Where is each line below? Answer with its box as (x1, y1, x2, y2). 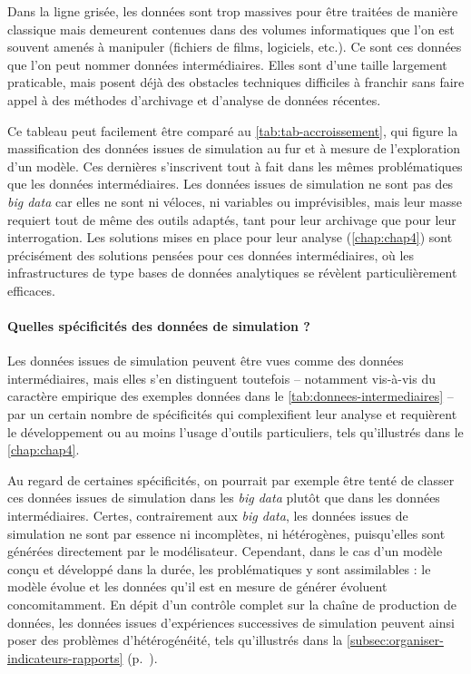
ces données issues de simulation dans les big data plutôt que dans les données (7, 488, 440, 507)
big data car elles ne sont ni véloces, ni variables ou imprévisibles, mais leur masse (7, 191, 462, 210)
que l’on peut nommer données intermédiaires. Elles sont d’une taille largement (7, 54, 447, 73)
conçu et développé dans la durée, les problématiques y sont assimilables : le (7, 559, 431, 578)
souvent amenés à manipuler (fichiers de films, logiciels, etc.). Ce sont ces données (7, 37, 462, 56)
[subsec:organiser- (347, 630, 444, 650)
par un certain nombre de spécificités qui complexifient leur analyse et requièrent (7, 405, 457, 424)
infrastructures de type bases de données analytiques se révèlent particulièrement (7, 263, 457, 282)
